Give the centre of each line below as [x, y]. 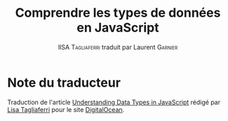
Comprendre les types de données [118, 13]
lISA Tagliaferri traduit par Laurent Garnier [118, 47]
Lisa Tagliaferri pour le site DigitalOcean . [66, 109]
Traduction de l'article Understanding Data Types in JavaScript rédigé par [114, 102]
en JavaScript [118, 28]
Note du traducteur [64, 83]
